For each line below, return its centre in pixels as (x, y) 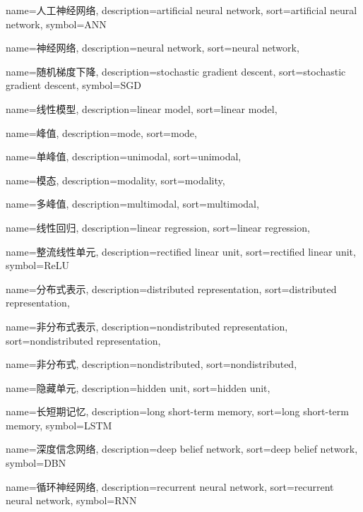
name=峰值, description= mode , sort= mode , (101, 132)
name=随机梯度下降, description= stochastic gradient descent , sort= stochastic (176, 71)
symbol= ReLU (37, 265)
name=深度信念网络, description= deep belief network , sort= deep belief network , (182, 449)
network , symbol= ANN (56, 24)
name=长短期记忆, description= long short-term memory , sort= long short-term (177, 411)
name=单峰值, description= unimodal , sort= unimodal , (124, 156)
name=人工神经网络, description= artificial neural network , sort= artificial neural (181, 10)
